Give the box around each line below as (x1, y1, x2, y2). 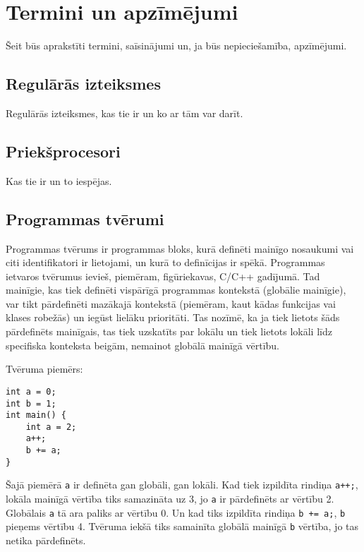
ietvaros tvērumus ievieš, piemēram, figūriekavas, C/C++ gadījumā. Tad (6, 268, 320, 283)
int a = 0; (6, 386, 56, 397)
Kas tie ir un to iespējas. (6, 173, 112, 188)
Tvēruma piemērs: (6, 361, 83, 376)
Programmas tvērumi (6, 208, 164, 229)
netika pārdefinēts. (6, 533, 86, 548)
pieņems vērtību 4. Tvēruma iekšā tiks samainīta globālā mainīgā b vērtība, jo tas (6, 519, 359, 534)
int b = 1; (6, 398, 56, 409)
